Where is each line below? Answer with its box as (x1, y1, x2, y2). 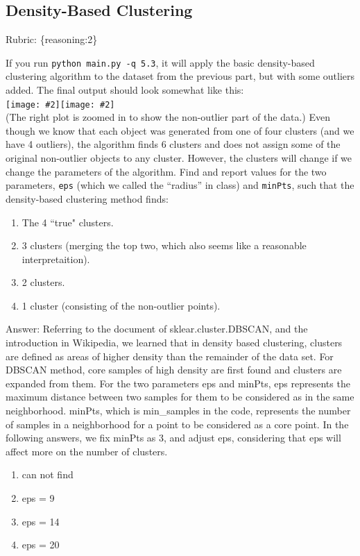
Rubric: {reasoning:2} (6, 32, 98, 47)
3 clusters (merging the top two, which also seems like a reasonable (22, 238, 307, 253)
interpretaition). (22, 251, 90, 266)
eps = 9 (22, 491, 55, 505)
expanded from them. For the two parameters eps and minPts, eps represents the (6, 376, 350, 390)
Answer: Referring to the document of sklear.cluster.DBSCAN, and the (6, 321, 308, 336)
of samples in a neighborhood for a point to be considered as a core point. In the (6, 416, 349, 431)
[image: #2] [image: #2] (6, 99, 115, 110)
